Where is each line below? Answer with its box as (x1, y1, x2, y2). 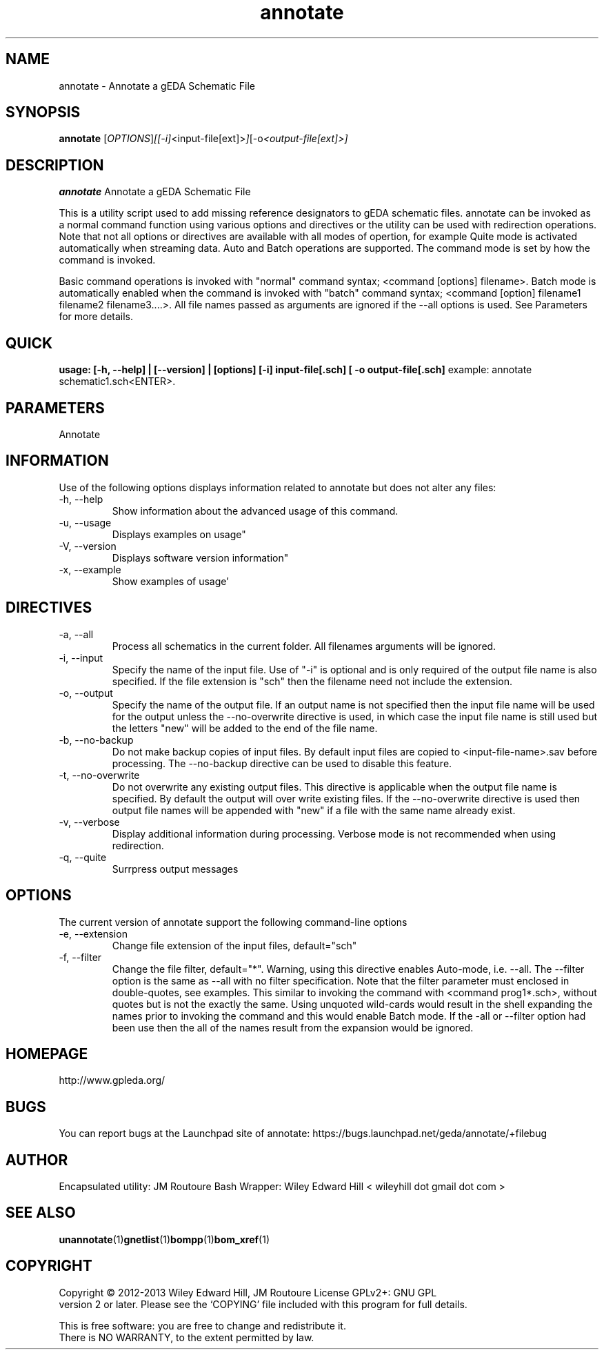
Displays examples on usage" (112, 528, 246, 540)
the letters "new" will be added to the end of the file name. (112, 722, 378, 734)
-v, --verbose (59, 815, 120, 828)
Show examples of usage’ (112, 575, 229, 587)
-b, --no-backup (59, 733, 134, 746)
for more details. (59, 310, 134, 323)
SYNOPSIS (6, 103, 81, 121)
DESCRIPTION (6, 156, 104, 174)
